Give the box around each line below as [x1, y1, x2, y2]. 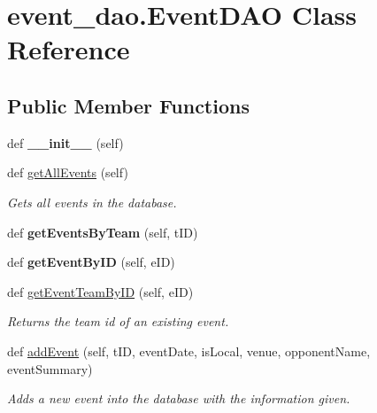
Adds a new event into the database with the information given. [7, 389, 350, 408]
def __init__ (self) [7, 133, 124, 152]
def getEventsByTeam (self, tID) [7, 222, 198, 241]
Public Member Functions [7, 91, 250, 119]
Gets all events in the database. [7, 192, 177, 211]
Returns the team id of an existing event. [7, 312, 229, 331]
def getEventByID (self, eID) [7, 253, 175, 271]
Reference [7, 31, 130, 67]
